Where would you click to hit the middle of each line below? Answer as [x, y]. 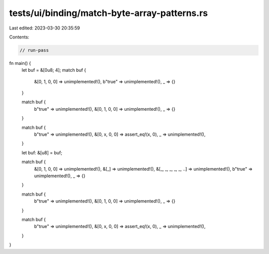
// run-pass [34, 50]
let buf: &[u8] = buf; [42, 153]
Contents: [19, 37]
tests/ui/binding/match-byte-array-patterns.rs [109, 13]
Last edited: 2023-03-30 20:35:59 [45, 28]
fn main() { [20, 63]
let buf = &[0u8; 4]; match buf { [54, 70]
